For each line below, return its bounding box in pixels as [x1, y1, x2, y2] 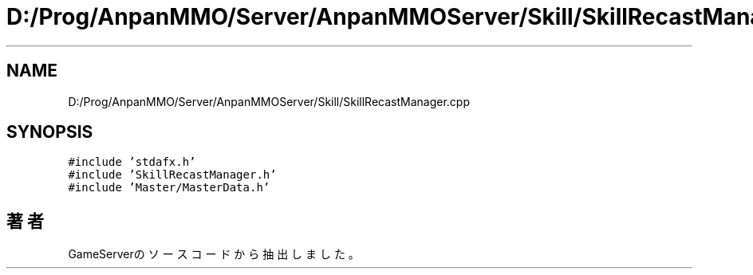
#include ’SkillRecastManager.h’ [68, 168, 277, 182]
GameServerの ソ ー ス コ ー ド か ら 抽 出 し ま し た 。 [68, 247, 360, 261]
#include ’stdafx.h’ [68, 155, 196, 169]
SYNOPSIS [6, 122, 93, 143]
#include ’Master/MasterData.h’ [68, 181, 270, 194]
